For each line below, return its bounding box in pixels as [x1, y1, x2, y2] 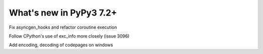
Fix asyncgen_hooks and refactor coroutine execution [9, 24, 117, 30]
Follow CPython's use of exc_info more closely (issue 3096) [9, 33, 130, 39]
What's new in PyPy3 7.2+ [9, 7, 117, 18]
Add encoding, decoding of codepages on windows [9, 42, 113, 48]
